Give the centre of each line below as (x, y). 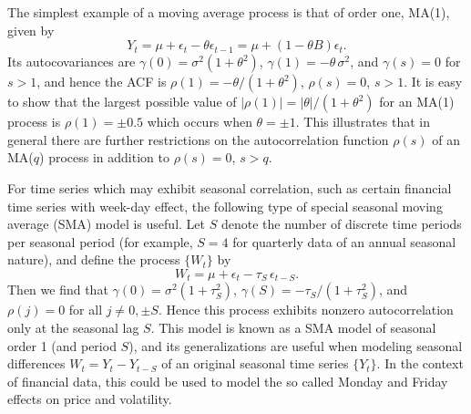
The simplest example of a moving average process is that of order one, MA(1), (229, 12)
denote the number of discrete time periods (341, 224)
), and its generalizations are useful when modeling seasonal (296, 345)
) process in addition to (104, 157)
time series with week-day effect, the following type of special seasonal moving (225, 206)
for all (86, 310)
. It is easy (433, 82)
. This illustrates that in (363, 122)
